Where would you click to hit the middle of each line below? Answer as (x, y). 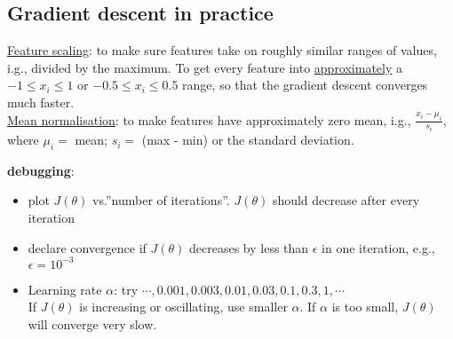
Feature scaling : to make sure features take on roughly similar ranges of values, (222, 50)
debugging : (41, 170)
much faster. (41, 102)
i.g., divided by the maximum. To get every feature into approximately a (205, 67)
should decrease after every (346, 200)
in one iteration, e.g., (378, 247)
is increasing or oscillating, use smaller (183, 307)
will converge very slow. (92, 323)
